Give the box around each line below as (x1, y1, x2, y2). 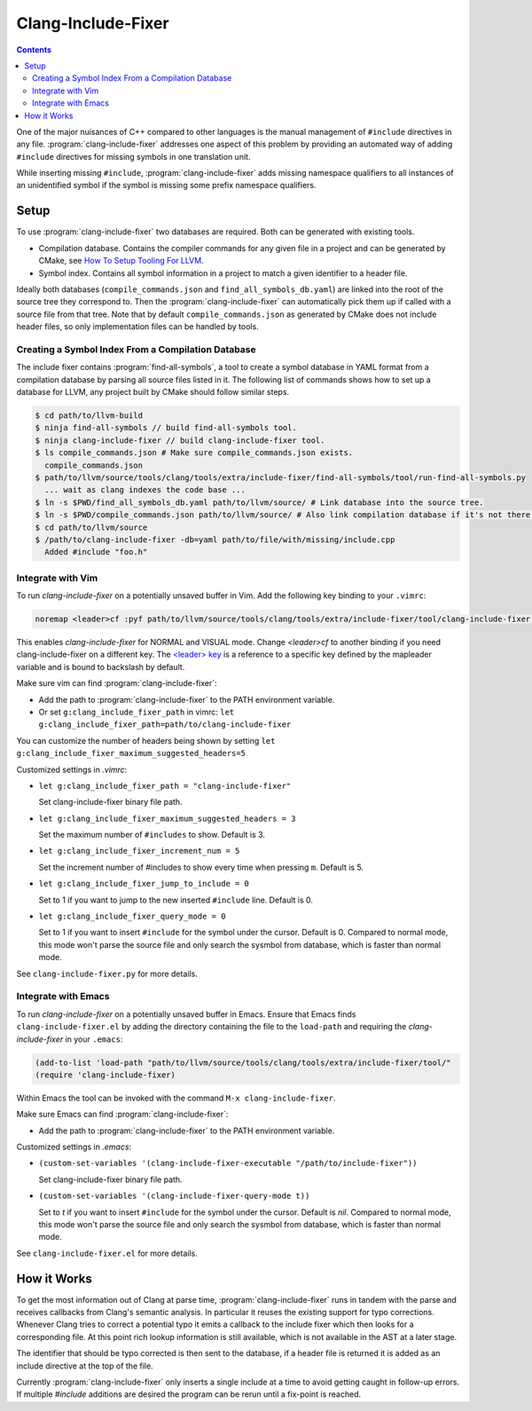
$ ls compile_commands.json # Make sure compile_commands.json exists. (35, 448, 354, 458)
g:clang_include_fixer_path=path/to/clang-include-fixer (38, 720, 292, 729)
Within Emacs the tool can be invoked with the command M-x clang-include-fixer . (16, 1092, 336, 1103)
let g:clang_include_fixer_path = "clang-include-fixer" (38, 781, 292, 791)
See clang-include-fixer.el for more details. (16, 1248, 199, 1258)
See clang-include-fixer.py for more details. (16, 968, 199, 979)
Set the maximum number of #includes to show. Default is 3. (38, 830, 266, 840)
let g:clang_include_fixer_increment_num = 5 (38, 846, 240, 856)
